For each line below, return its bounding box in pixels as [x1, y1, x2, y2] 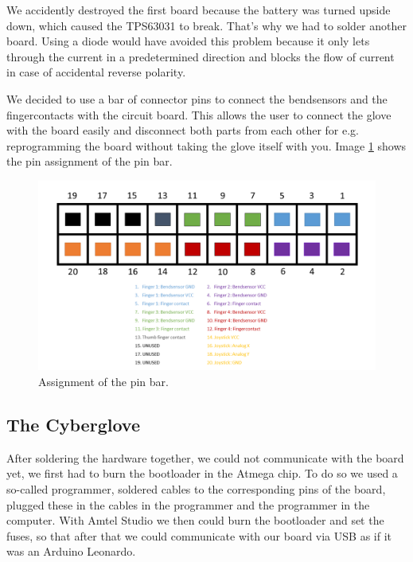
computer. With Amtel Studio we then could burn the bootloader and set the [6, 512, 384, 529]
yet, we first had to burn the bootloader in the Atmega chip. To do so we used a [6, 465, 398, 482]
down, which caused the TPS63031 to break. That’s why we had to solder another [6, 17, 407, 33]
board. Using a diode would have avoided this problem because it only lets [6, 33, 370, 49]
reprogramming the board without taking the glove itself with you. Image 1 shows [6, 137, 407, 154]
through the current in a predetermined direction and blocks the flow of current [6, 48, 395, 64]
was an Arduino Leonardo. [6, 543, 136, 560]
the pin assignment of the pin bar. [6, 153, 173, 170]
